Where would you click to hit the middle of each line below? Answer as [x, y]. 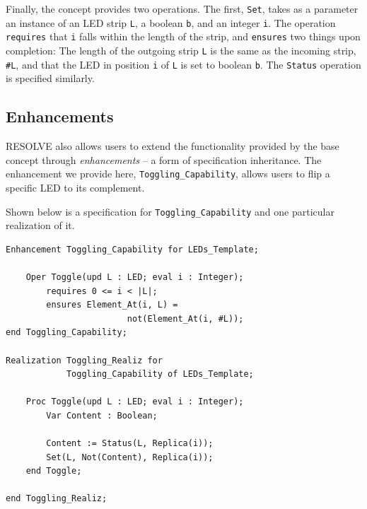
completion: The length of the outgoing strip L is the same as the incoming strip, [181, 50]
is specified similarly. [50, 78]
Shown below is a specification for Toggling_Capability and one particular [170, 211]
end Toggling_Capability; [66, 333]
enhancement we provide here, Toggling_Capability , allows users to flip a [168, 174]
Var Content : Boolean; [102, 415]
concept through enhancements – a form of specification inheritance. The [164, 159]
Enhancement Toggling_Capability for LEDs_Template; [132, 249]
